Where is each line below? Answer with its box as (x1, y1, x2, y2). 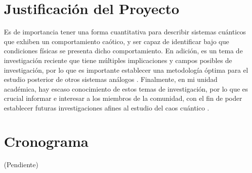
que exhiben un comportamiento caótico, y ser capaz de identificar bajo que (4, 36, 229, 46)
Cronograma (4, 131, 89, 151)
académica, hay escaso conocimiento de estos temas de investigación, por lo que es (4, 83, 248, 94)
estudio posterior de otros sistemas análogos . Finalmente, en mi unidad (4, 74, 218, 84)
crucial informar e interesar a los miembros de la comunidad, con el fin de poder (4, 93, 242, 103)
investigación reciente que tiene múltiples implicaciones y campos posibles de (4, 55, 232, 65)
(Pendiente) (4, 159, 38, 169)
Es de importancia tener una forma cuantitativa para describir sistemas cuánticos (4, 27, 246, 37)
